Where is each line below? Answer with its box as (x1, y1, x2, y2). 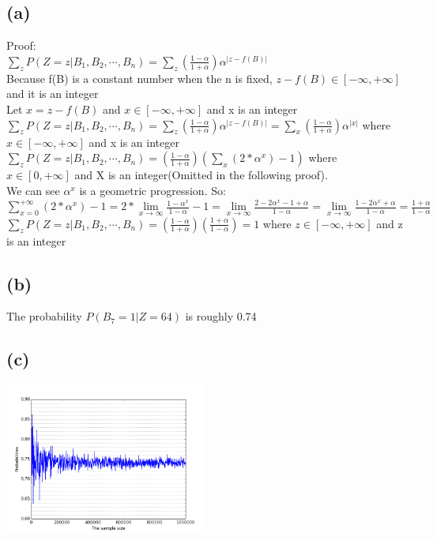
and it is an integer (6, 85, 99, 102)
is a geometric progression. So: (79, 182, 226, 198)
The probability (6, 308, 82, 324)
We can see (6, 182, 60, 198)
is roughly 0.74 (185, 308, 257, 324)
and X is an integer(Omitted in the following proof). (74, 167, 328, 183)
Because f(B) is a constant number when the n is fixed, (6, 69, 273, 86)
